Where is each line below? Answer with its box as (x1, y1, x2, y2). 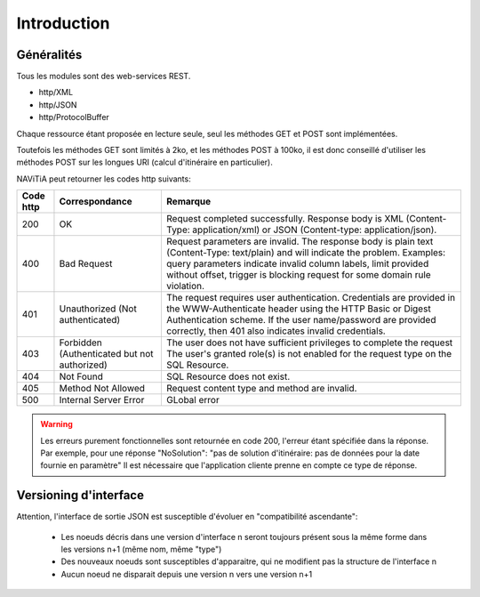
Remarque (165, 196, 212, 208)
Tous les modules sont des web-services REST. (16, 71, 191, 82)
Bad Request (59, 258, 113, 270)
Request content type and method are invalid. (165, 383, 357, 395)
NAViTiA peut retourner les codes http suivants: (16, 173, 191, 184)
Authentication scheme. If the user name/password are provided (165, 314, 436, 327)
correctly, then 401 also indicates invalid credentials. (165, 325, 386, 337)
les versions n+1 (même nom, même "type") (60, 544, 222, 555)
